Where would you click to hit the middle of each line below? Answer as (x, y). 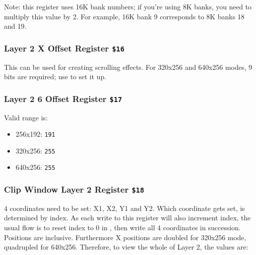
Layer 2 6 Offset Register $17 (63, 98)
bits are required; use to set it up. (55, 76)
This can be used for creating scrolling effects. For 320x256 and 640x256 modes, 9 (128, 67)
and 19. (15, 26)
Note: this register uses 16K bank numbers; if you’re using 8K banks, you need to (128, 6)
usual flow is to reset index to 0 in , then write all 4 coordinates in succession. (123, 228)
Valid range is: (26, 117)
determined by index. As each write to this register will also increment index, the (128, 218)
